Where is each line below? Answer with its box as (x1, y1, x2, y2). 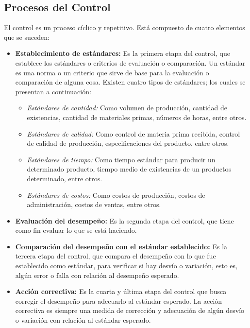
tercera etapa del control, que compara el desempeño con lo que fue (15, 251, 216, 261)
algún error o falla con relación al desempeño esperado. (15, 270, 179, 280)
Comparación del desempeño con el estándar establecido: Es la (15, 241, 228, 251)
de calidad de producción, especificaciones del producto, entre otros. (27, 138, 229, 148)
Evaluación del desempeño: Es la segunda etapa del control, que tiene (15, 215, 234, 225)
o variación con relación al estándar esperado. (15, 315, 151, 325)
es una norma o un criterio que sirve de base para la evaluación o (15, 67, 209, 77)
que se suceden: (4, 32, 50, 42)
